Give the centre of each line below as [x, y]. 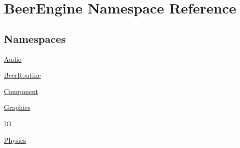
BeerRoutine [22, 75]
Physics [15, 140]
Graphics [17, 107]
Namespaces [35, 38]
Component [21, 91]
